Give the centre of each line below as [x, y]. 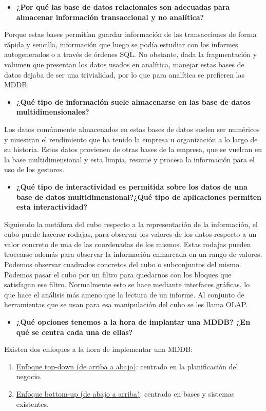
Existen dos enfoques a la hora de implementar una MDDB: [99, 349]
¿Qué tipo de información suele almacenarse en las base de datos [133, 101]
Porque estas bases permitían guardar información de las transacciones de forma [130, 34]
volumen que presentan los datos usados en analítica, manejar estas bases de [124, 64]
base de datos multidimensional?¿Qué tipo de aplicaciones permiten [139, 197]
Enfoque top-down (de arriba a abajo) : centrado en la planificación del [127, 366]
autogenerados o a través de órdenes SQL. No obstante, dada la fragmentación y [131, 54]
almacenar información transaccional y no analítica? [110, 17]
